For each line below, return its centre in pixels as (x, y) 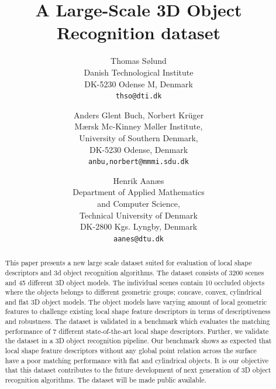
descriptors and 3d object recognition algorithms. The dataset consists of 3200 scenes (134, 272)
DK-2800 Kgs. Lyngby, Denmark (139, 226)
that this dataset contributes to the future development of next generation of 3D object (138, 370)
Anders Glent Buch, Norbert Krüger (139, 115)
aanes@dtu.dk (139, 239)
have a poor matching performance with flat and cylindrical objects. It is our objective (137, 360)
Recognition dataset (139, 33)
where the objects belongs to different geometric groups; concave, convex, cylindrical (133, 292)
